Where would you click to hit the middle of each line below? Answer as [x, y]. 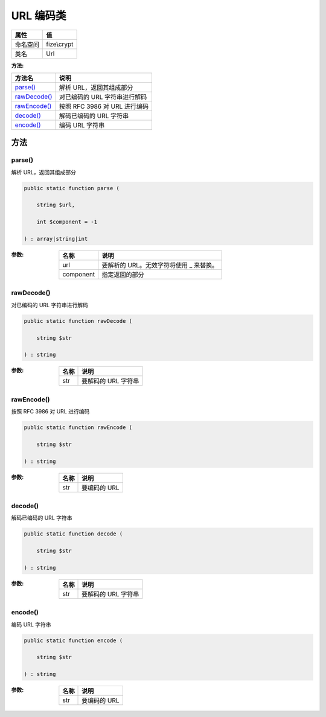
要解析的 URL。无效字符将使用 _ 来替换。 [160, 266]
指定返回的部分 [123, 275]
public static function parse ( [72, 188]
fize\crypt [60, 44]
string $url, [56, 205]
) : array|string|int [56, 239]
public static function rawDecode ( [78, 321]
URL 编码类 [39, 16]
